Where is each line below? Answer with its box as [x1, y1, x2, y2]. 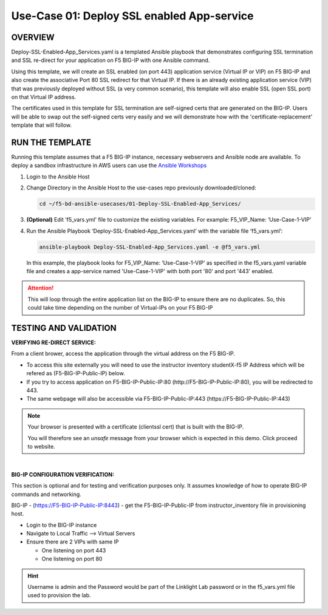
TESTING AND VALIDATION [11, 322, 117, 333]
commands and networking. [11, 491, 81, 498]
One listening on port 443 [41, 546, 106, 554]
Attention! [27, 284, 54, 291]
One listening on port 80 [41, 556, 103, 563]
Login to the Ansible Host [26, 173, 90, 180]
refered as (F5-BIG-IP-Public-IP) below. [26, 370, 125, 377]
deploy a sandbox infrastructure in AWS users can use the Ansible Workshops [11, 161, 207, 169]
